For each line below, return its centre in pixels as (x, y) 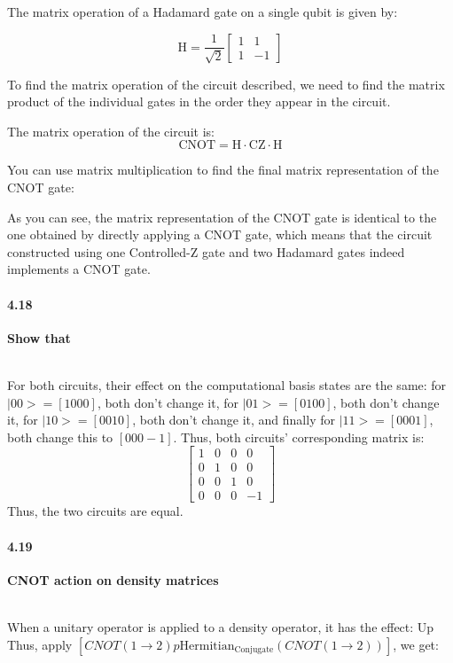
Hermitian (207, 646)
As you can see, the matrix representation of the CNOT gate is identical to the (222, 217)
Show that (39, 337)
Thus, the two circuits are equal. (95, 511)
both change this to (60, 437)
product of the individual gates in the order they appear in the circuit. (199, 101)
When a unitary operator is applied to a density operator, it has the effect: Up (221, 626)
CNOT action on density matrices (113, 579)
